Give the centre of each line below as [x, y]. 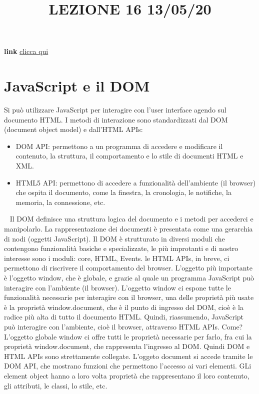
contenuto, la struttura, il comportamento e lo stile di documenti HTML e [129, 156]
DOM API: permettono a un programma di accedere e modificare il [119, 146]
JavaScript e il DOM [77, 86]
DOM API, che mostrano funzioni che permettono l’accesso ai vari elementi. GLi [128, 366]
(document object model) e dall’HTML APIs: [73, 129]
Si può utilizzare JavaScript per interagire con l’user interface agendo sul [115, 110]
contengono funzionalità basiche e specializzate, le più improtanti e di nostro [121, 248]
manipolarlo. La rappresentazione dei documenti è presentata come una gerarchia [128, 229]
